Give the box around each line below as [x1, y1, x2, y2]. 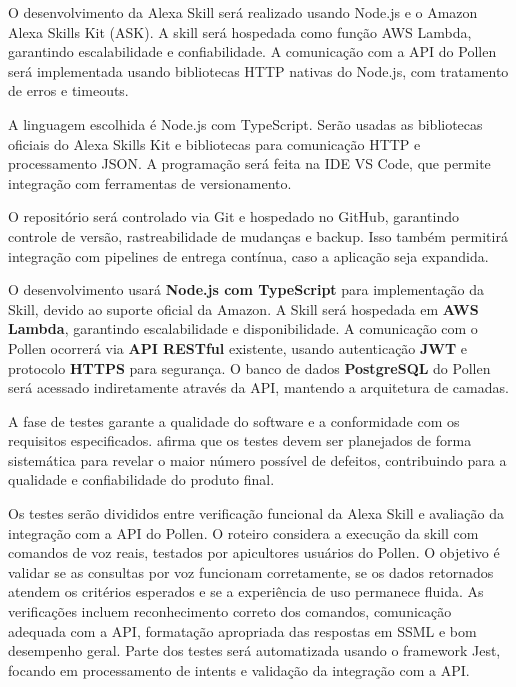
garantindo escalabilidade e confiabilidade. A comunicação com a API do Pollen [8, 41, 497, 62]
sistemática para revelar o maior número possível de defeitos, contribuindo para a [8, 449, 507, 470]
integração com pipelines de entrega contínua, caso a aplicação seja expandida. [8, 245, 489, 266]
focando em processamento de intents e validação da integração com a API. [8, 659, 470, 680]
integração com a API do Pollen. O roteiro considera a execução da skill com [8, 522, 479, 543]
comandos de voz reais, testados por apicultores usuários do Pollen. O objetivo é [8, 542, 500, 563]
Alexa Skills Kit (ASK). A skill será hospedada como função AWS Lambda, [8, 21, 472, 42]
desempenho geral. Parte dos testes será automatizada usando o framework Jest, [8, 640, 501, 661]
